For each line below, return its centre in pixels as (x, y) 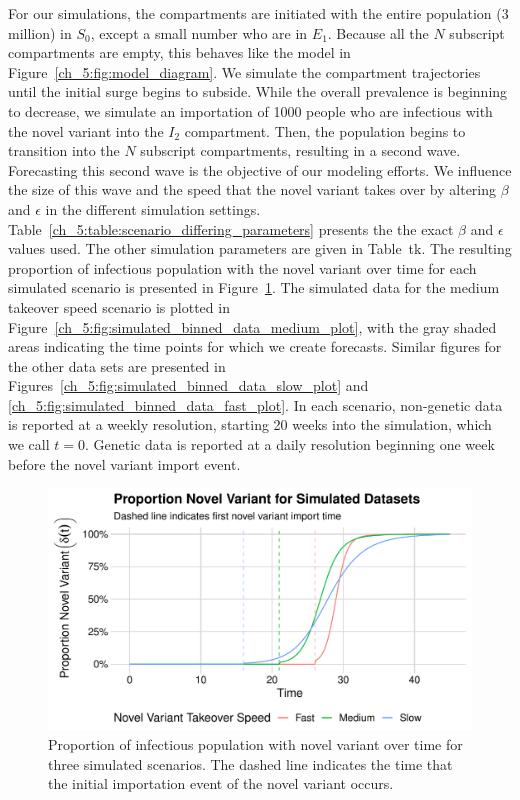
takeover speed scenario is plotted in (119, 306)
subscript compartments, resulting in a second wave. (300, 150)
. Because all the (378, 32)
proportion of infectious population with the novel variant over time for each (242, 267)
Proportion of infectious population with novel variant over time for (255, 744)
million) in (40, 32)
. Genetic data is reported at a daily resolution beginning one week (289, 444)
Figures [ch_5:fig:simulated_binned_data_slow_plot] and (188, 385)
